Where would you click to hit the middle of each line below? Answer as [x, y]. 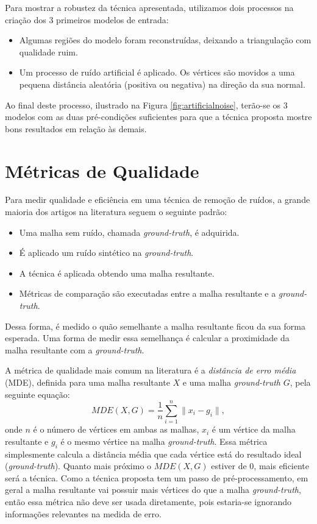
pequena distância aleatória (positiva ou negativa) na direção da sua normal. [162, 84]
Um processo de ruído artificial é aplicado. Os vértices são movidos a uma [157, 72]
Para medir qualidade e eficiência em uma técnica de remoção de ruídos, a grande [158, 200]
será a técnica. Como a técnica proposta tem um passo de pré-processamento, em [157, 477]
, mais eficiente [282, 466]
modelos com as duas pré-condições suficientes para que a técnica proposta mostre [158, 117]
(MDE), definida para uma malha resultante [87, 382]
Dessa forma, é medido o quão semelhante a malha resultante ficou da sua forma [155, 326]
